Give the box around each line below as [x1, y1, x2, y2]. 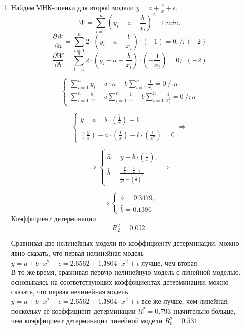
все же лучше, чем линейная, [141, 296, 229, 306]
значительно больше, [173, 305, 236, 316]
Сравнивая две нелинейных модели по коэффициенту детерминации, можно [11, 238, 239, 248]
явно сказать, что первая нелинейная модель [11, 248, 144, 258]
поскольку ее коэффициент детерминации [11, 305, 136, 316]
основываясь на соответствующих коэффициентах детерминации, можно [11, 276, 229, 287]
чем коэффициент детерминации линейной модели [11, 315, 163, 326]
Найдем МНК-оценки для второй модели [11, 2, 134, 12]
